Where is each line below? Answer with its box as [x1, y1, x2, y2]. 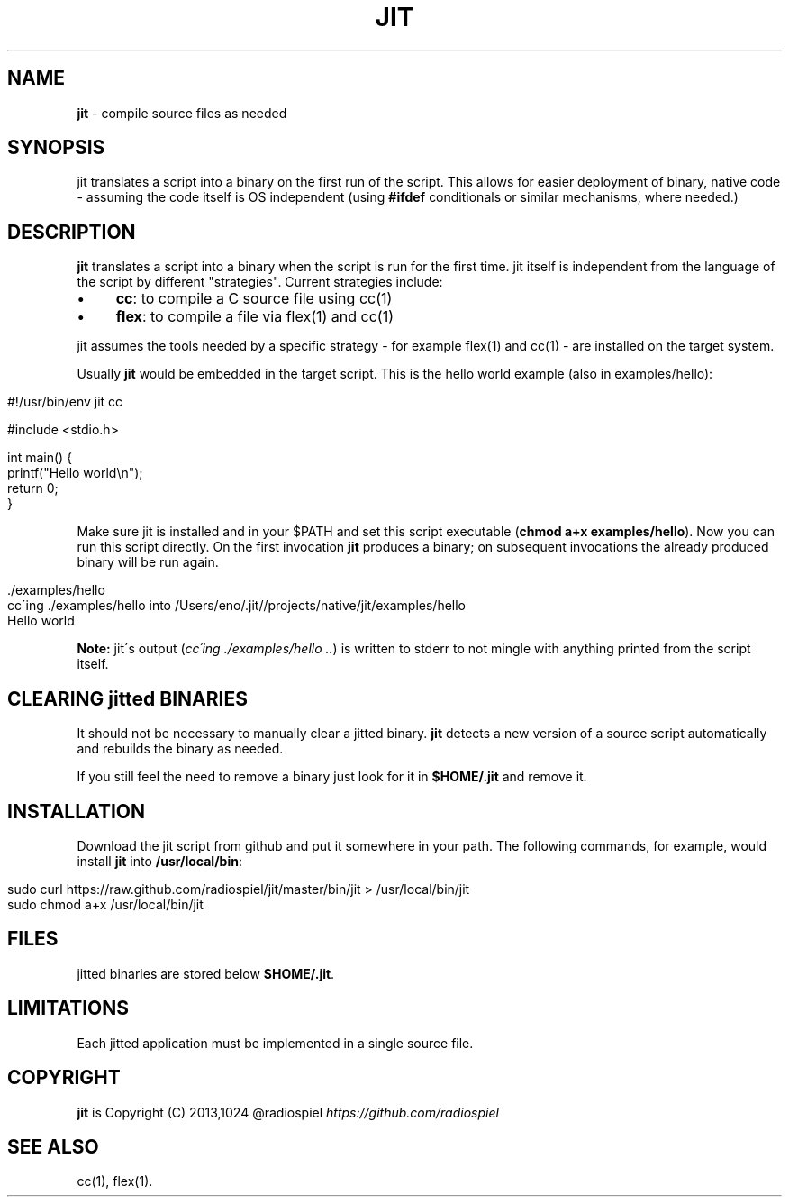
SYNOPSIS [7, 136, 105, 160]
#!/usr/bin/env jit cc [7, 394, 123, 410]
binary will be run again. [77, 554, 219, 570]
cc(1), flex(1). [77, 1173, 153, 1190]
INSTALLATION [7, 799, 145, 823]
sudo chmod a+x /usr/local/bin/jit [7, 896, 204, 912]
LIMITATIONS [7, 997, 130, 1020]
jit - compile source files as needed [77, 105, 287, 121]
